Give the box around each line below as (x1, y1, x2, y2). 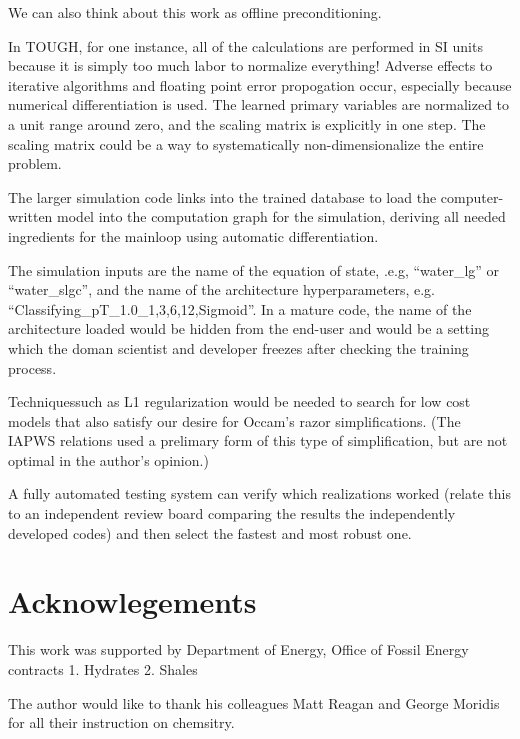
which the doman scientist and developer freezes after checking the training (8, 337, 469, 358)
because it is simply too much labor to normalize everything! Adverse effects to (8, 55, 493, 76)
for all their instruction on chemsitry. (8, 712, 235, 733)
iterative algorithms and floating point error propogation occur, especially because (8, 74, 512, 95)
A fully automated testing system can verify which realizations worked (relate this (8, 483, 511, 504)
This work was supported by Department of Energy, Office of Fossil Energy (8, 639, 469, 660)
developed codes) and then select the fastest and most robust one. (8, 522, 412, 543)
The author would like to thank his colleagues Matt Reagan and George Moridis (8, 692, 500, 713)
